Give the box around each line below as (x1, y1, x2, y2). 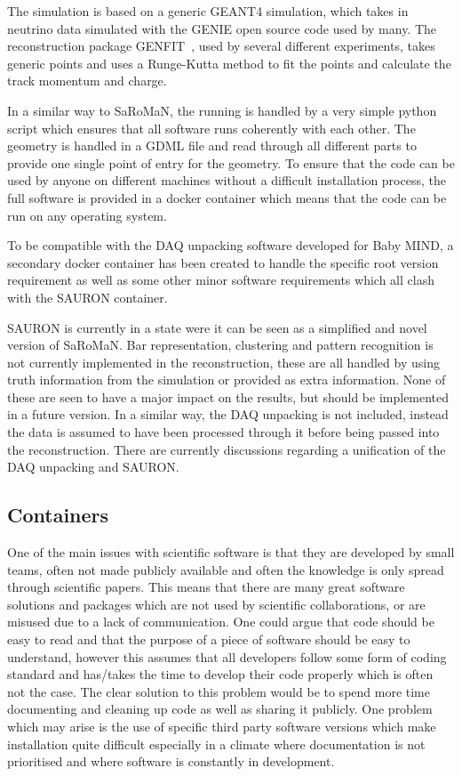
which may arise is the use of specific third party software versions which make (7, 716, 436, 735)
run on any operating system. (7, 206, 167, 224)
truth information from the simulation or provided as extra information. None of (7, 370, 446, 389)
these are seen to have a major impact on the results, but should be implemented (7, 387, 450, 406)
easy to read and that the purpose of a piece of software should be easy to (7, 630, 410, 649)
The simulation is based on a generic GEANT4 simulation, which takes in (7, 2, 409, 20)
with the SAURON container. (7, 287, 168, 306)
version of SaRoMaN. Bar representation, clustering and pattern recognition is (7, 335, 434, 354)
